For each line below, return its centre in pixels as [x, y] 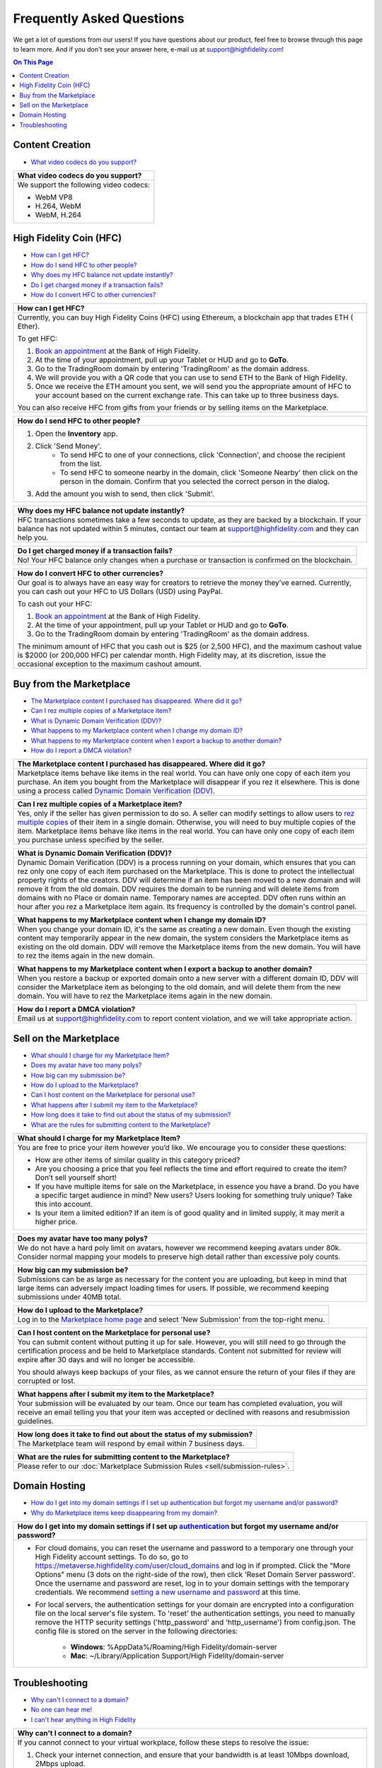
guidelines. [36, 1421]
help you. [33, 537]
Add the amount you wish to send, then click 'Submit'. [125, 494]
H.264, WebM [58, 206]
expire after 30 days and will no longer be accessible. [106, 1359]
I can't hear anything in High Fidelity [83, 1719]
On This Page [33, 62]
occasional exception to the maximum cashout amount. [109, 664]
